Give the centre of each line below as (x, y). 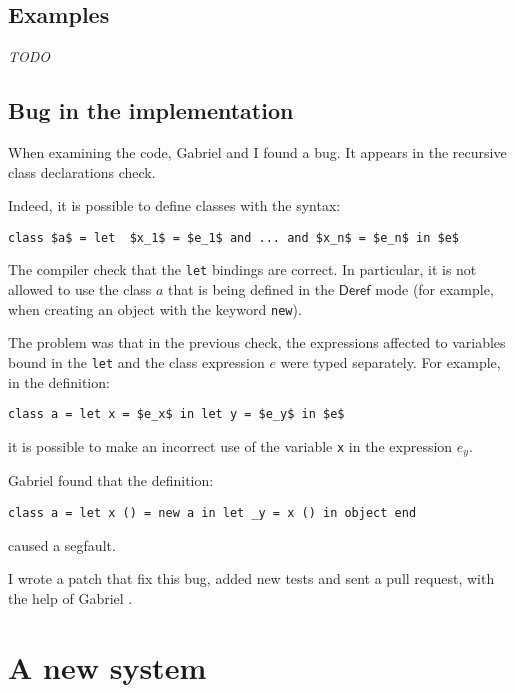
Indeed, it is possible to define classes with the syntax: (174, 205)
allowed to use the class (80, 289)
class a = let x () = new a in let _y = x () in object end (212, 512)
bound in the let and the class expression (136, 361)
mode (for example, (434, 289)
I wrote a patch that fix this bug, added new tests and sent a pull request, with (251, 578)
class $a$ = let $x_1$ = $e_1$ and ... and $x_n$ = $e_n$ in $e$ (234, 237)
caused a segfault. (62, 544)
